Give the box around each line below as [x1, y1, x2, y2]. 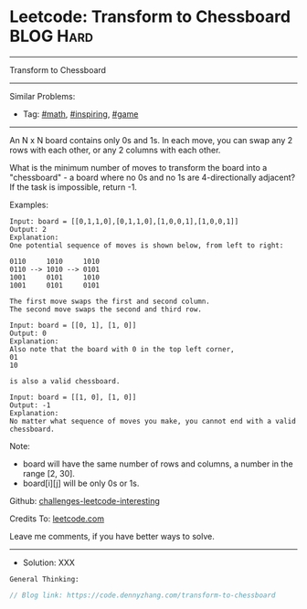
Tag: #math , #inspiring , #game [22, 108, 139, 120]
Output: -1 [9, 400, 51, 410]
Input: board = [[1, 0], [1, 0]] [9, 393, 137, 402]
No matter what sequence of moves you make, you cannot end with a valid [9, 416, 297, 425]
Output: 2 [9, 225, 48, 234]
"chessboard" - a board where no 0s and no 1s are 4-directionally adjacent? [9, 172, 295, 183]
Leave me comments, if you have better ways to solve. [9, 530, 215, 541]
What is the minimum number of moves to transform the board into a [9, 162, 268, 173]
